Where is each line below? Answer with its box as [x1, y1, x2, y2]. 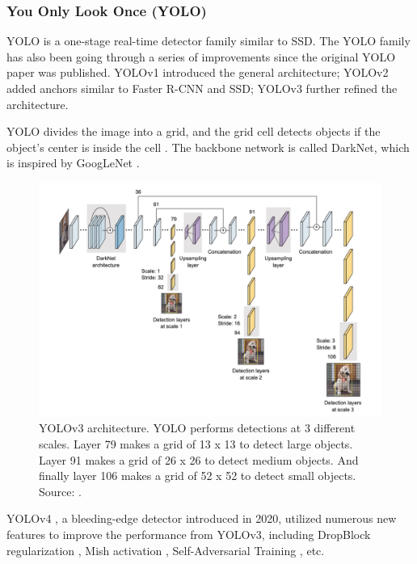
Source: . [39, 482, 82, 499]
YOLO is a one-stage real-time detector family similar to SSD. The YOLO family [6, 32, 411, 49]
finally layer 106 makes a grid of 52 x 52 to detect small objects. [39, 467, 356, 484]
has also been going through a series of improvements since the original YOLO [6, 48, 396, 65]
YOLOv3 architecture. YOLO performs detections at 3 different [39, 419, 356, 436]
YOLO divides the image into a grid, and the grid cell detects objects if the [6, 123, 381, 140]
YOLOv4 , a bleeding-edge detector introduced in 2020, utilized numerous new [6, 510, 397, 527]
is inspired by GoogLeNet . [6, 154, 140, 171]
